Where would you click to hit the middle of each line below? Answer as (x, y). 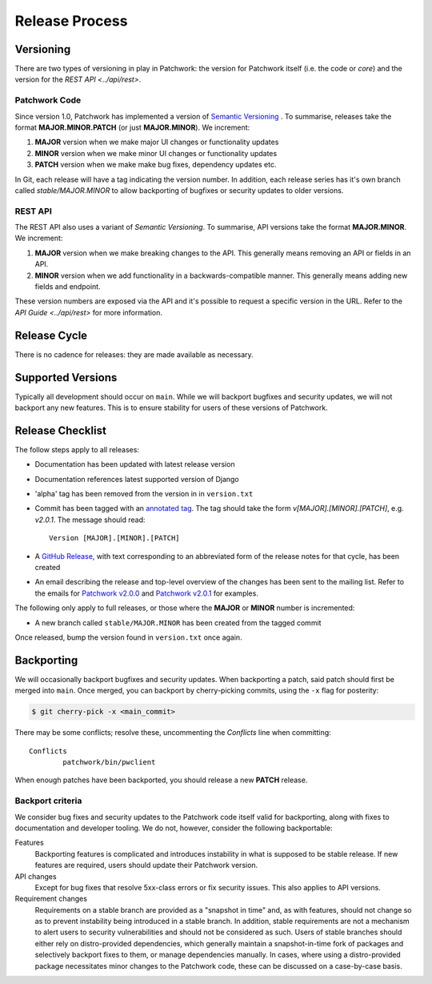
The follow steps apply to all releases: (77, 449)
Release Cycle (51, 335)
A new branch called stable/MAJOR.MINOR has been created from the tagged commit (178, 623)
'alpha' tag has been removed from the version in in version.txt (144, 494)
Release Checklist (61, 430)
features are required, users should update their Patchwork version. (146, 866)
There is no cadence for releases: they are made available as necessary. (134, 354)
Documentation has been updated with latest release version (135, 464)
